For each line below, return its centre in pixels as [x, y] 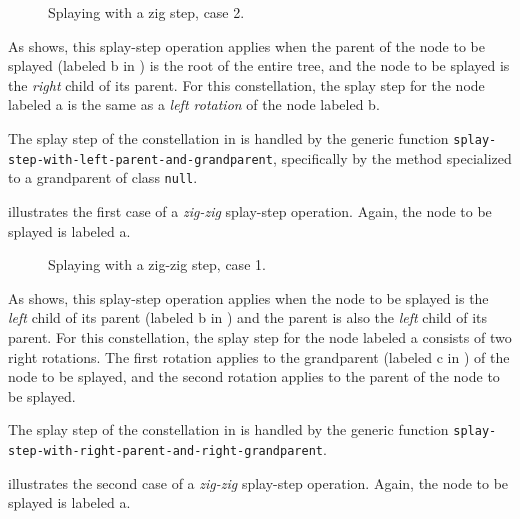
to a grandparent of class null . [103, 177]
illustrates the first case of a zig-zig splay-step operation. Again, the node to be [250, 210]
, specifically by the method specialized [392, 157]
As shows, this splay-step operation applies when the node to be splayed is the [248, 297]
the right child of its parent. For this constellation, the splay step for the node [246, 84]
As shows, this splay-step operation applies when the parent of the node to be [246, 45]
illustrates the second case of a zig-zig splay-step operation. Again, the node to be [258, 482]
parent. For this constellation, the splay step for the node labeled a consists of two [260, 336]
